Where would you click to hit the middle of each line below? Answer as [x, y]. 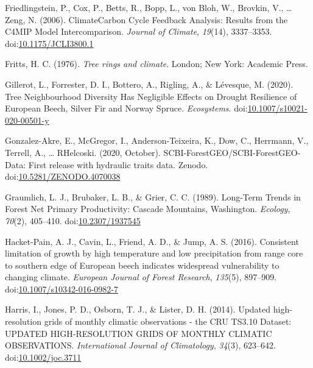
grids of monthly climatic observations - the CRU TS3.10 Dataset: [168, 321]
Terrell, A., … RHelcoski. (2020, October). [83, 152]
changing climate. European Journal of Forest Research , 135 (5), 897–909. [141, 277]
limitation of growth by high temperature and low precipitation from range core [154, 253]
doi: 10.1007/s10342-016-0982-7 [62, 288]
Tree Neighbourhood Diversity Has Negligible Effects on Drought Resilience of [151, 96]
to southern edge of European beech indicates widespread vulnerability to [142, 265]
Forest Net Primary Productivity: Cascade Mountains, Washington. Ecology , [148, 209]
